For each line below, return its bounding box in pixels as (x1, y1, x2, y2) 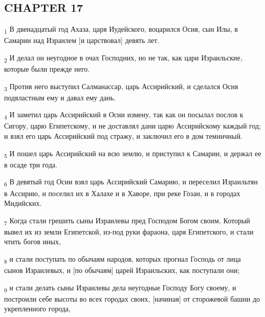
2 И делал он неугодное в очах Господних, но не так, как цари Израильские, (4, 52, 242, 64)
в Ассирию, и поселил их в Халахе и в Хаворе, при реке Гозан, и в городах (4, 187, 240, 198)
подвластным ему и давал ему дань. (4, 92, 116, 102)
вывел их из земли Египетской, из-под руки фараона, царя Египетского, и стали (4, 226, 254, 237)
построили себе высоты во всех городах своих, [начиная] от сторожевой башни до (4, 293, 260, 304)
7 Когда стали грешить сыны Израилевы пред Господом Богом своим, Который (4, 215, 250, 227)
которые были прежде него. (4, 64, 90, 74)
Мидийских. (4, 198, 42, 208)
